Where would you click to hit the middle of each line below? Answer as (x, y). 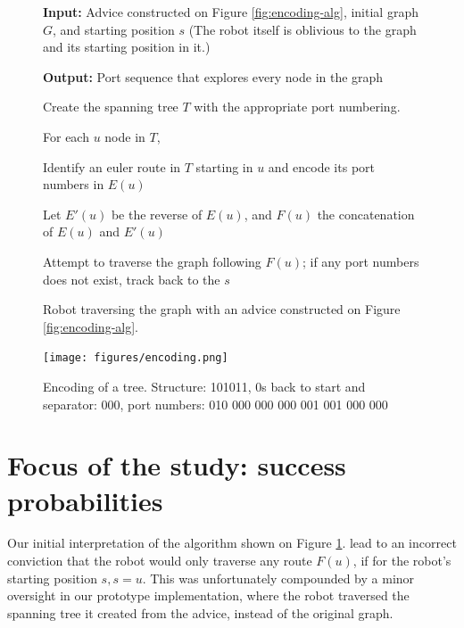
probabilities (85, 500)
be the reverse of (157, 214)
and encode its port (321, 166)
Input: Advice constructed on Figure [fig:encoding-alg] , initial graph (231, 12)
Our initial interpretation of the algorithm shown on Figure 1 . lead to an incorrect (232, 543)
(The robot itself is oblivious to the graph (302, 29)
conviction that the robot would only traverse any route (160, 561)
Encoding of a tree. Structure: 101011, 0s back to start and (204, 386)
